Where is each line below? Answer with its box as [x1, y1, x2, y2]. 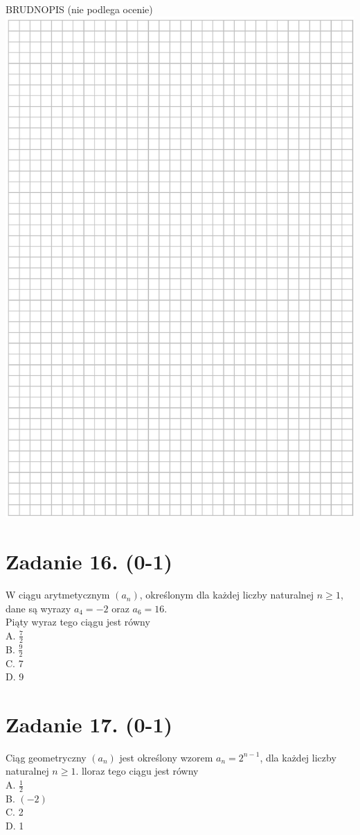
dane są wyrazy [6, 601, 71, 615]
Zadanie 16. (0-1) [6, 547, 172, 576]
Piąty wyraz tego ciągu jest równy [6, 614, 150, 629]
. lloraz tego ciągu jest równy [75, 764, 199, 778]
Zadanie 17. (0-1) [6, 709, 172, 738]
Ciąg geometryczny [6, 750, 87, 764]
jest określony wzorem [119, 750, 213, 764]
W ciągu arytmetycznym [6, 587, 110, 602]
